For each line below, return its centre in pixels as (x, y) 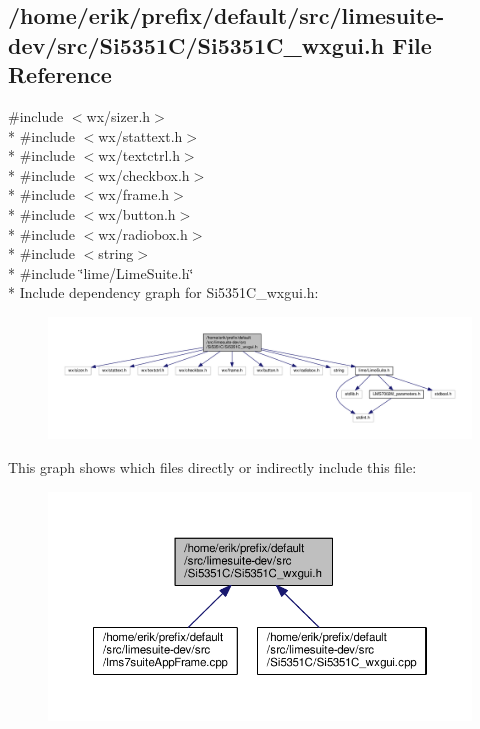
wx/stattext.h (140, 135)
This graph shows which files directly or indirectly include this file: (212, 467)
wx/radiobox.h (143, 233)
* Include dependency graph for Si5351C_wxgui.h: (163, 292)
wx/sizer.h (118, 115)
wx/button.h (137, 213)
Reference (60, 74)
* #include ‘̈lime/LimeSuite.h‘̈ (101, 272)
